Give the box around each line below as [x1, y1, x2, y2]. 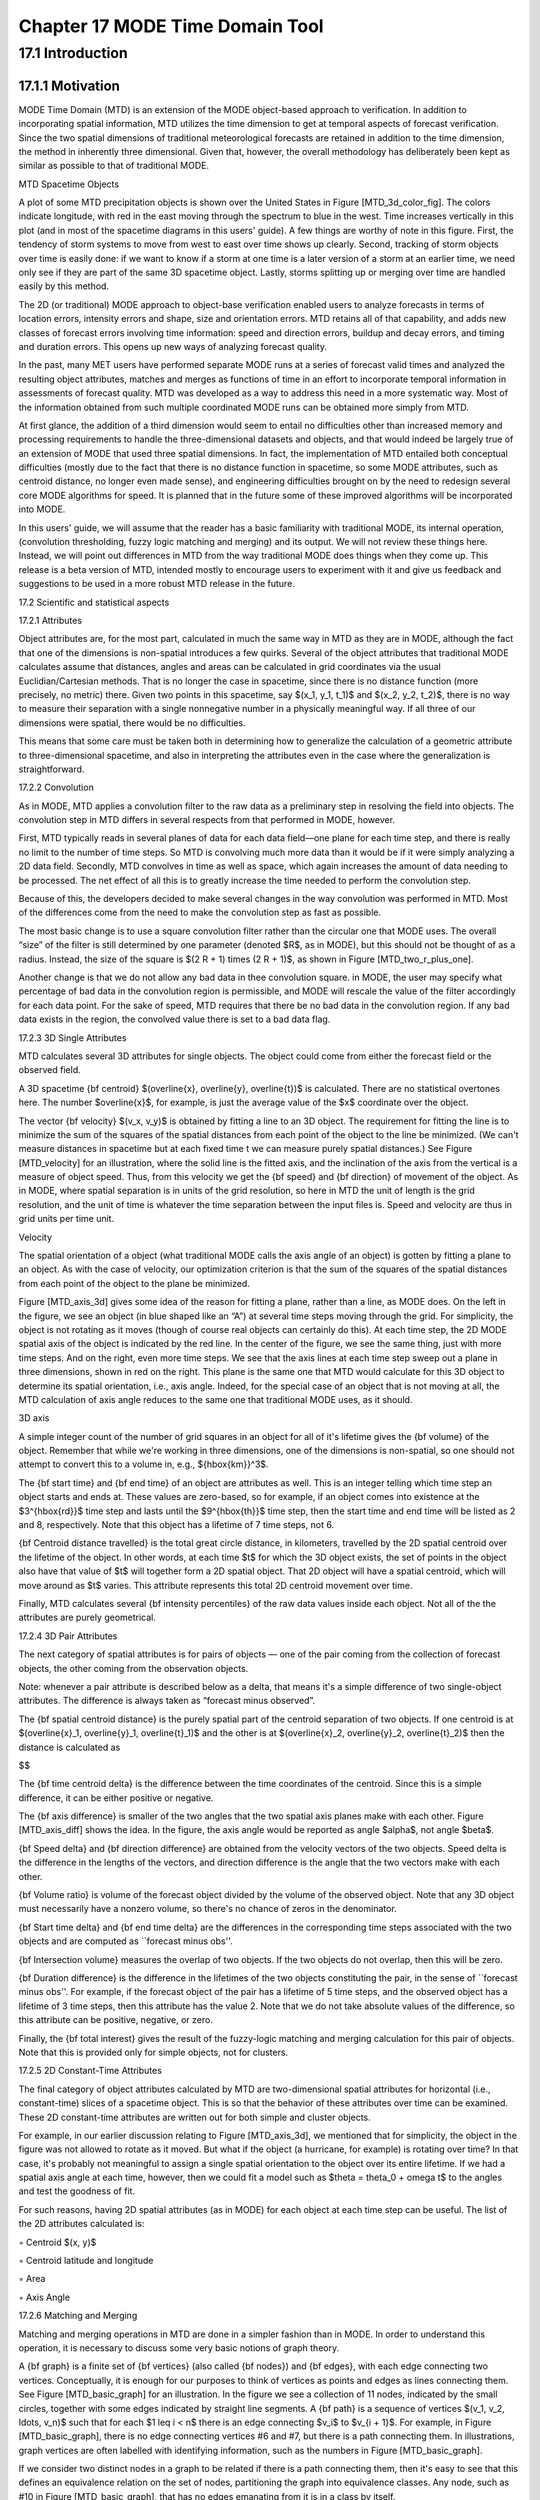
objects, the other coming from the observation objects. [18, 1662, 249, 1674]
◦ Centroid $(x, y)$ [18, 2236, 97, 2248]
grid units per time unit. [18, 1213, 115, 1225]
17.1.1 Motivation [18, 77, 120, 94]
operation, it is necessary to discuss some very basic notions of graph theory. [18, 2341, 340, 2354]
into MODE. [18, 503, 66, 515]
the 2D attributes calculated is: [18, 2218, 145, 2230]
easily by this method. [18, 280, 110, 292]
